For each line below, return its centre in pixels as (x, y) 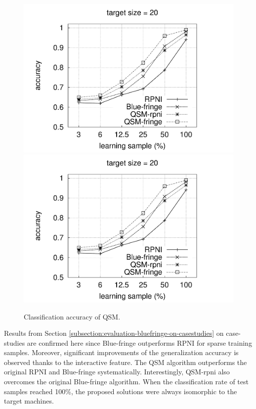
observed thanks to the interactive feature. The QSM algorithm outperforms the (126, 362)
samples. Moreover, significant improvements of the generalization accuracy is (121, 352)
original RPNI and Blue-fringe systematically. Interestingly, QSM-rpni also (117, 372)
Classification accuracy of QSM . (72, 316)
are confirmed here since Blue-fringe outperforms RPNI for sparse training (139, 342)
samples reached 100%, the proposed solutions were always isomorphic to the (121, 391)
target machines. (29, 401)
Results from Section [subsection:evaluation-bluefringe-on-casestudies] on (114, 333)
